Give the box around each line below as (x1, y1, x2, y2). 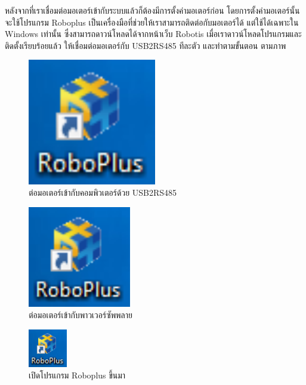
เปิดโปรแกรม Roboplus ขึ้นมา (29, 369, 126, 381)
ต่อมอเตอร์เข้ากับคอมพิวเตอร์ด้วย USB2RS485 (29, 186, 177, 199)
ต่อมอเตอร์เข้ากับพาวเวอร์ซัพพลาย (29, 309, 132, 321)
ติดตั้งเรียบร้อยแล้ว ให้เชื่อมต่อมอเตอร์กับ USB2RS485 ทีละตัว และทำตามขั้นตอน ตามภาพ (5, 39, 286, 51)
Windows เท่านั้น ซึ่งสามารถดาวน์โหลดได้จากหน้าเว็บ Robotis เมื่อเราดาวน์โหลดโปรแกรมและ (5, 27, 302, 40)
